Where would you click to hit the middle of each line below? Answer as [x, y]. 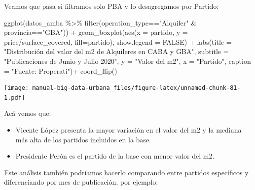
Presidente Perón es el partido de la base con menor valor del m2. [115, 156]
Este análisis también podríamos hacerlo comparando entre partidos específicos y [126, 172]
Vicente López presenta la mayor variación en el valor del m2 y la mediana [128, 130]
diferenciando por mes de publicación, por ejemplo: [81, 182]
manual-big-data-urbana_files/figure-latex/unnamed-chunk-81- [136, 88]
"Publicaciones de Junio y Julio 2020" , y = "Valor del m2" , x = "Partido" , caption [127, 61]
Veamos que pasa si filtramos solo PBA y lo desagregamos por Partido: [111, 6]
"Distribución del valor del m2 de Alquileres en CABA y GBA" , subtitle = [116, 51]
